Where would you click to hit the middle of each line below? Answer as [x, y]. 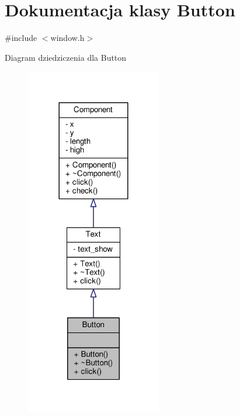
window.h [67, 38]
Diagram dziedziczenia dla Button [66, 57]
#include [21, 38]
